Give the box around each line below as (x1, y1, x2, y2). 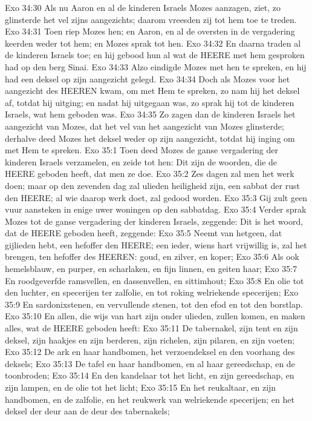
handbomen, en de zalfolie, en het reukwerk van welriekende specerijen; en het (5, 393, 294, 405)
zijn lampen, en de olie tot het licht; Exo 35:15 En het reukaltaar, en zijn (5, 381, 276, 393)
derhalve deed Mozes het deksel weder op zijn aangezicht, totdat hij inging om (5, 131, 295, 144)
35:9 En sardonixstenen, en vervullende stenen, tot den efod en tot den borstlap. (5, 297, 303, 310)
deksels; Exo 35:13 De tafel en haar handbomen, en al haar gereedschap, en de (5, 357, 295, 370)
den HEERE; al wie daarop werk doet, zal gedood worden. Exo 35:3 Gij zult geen (5, 191, 308, 204)
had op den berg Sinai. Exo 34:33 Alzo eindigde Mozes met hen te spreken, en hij (5, 60, 307, 73)
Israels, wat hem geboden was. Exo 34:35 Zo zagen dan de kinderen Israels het (5, 108, 296, 121)
